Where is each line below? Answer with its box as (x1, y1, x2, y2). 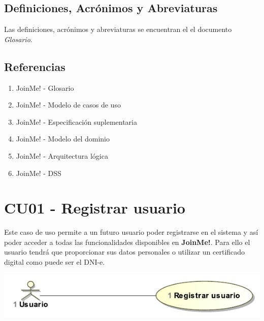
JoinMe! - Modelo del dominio (16, 133, 110, 144)
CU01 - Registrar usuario (4, 197, 185, 218)
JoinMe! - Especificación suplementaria (16, 116, 137, 127)
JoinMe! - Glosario (16, 82, 74, 93)
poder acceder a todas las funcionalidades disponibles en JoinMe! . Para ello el (4, 236, 250, 247)
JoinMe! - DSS (16, 167, 61, 178)
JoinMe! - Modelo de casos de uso (16, 99, 121, 110)
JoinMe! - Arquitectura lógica (16, 150, 108, 161)
